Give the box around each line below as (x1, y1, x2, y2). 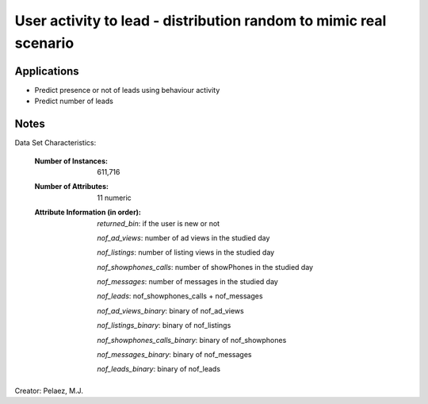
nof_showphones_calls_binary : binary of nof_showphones (97, 335, 287, 344)
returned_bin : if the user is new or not (97, 218, 220, 228)
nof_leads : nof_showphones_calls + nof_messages (97, 291, 263, 301)
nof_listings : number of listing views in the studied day (97, 248, 275, 257)
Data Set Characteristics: (14, 138, 97, 148)
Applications (14, 64, 79, 78)
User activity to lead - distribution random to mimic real (14, 12, 387, 29)
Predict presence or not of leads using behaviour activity (34, 85, 220, 94)
